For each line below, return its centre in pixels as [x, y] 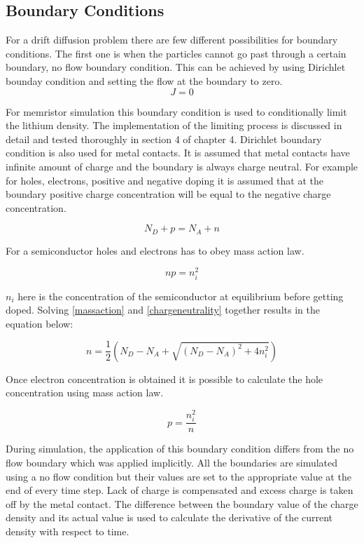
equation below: [40, 323]
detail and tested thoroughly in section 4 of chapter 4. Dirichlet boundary [164, 139]
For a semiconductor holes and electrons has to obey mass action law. [155, 250]
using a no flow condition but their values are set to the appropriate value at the [178, 476]
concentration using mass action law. [85, 393]
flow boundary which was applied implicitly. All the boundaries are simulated [172, 462]
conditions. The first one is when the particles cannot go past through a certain [176, 53]
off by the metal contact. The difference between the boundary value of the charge [182, 503]
